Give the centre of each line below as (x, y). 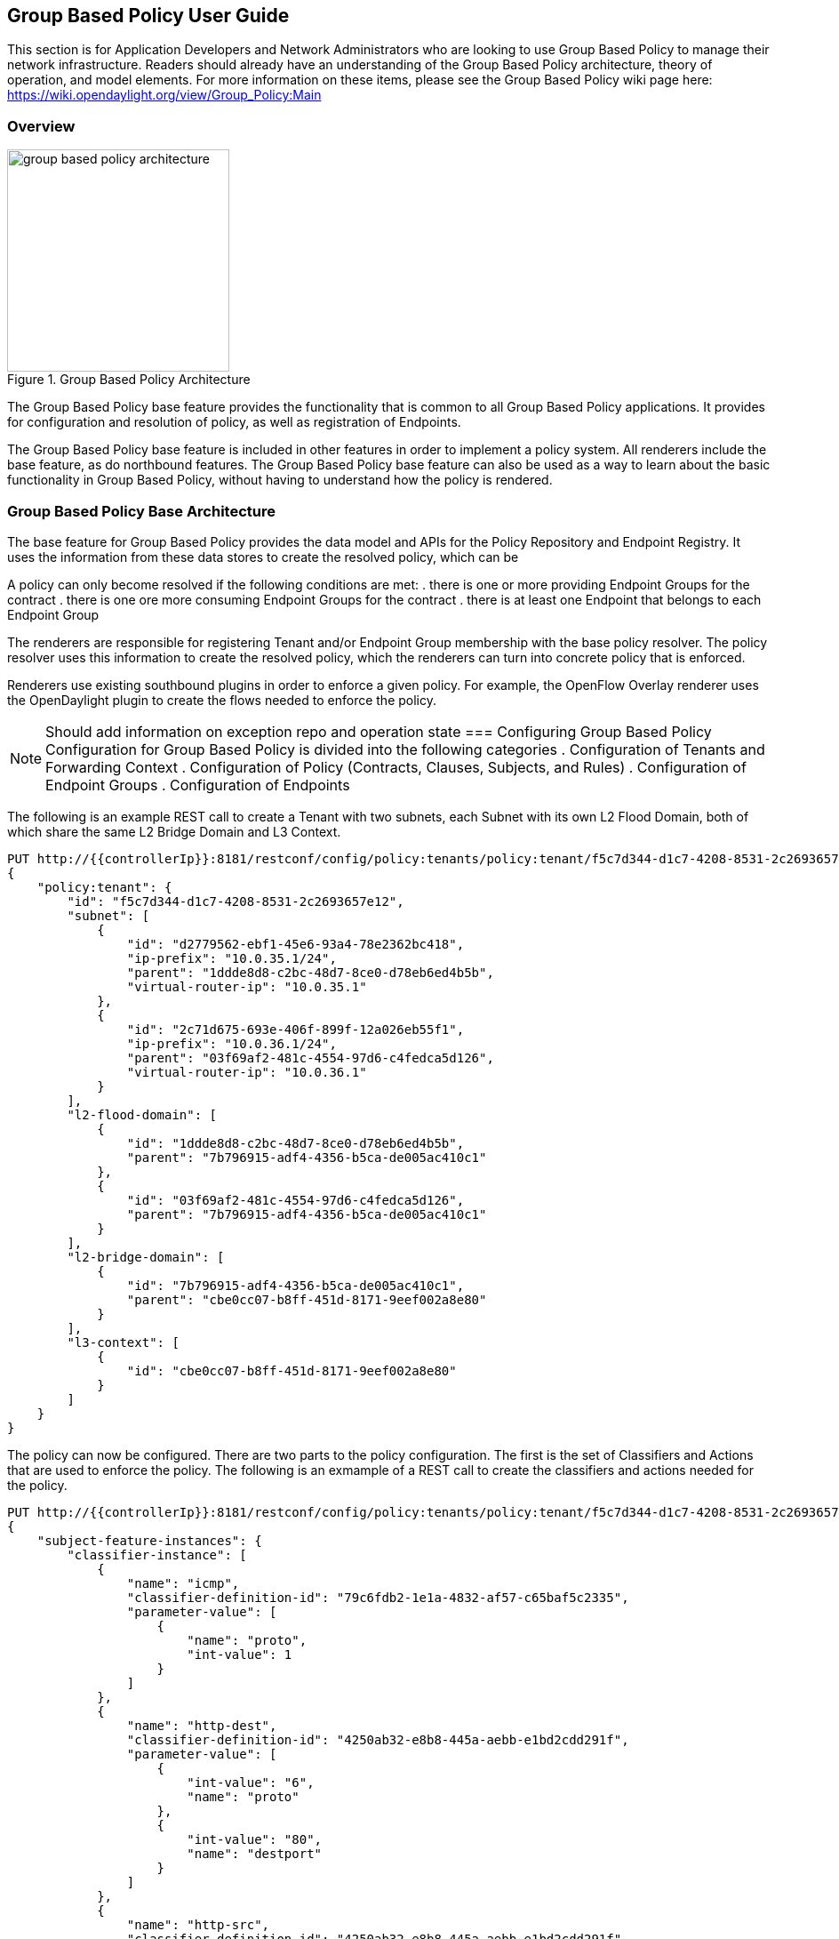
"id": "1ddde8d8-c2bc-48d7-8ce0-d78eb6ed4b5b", (296, 1143)
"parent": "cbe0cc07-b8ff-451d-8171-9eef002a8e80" (307, 1299)
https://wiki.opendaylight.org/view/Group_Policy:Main (164, 95)
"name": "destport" (255, 1853)
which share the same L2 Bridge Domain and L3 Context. (174, 831)
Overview (41, 126)
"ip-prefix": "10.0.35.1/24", (232, 958)
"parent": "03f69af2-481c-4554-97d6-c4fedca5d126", (310, 1058)
